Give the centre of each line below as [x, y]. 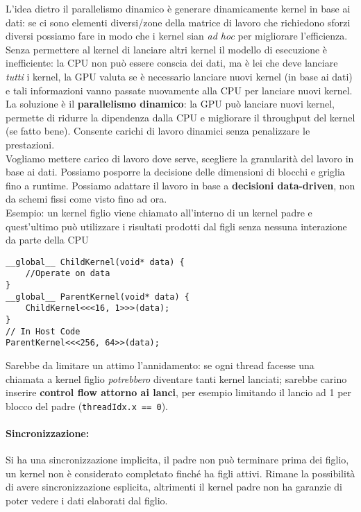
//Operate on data [68, 274]
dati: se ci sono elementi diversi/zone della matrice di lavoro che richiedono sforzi [178, 22]
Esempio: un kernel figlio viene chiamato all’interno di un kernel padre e [159, 212]
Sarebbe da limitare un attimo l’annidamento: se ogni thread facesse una [160, 365]
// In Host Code [43, 331]
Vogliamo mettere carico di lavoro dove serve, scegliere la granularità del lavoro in [180, 158]
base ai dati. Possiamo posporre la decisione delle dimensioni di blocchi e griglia [175, 172]
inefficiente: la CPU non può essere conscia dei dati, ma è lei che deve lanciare [172, 63]
